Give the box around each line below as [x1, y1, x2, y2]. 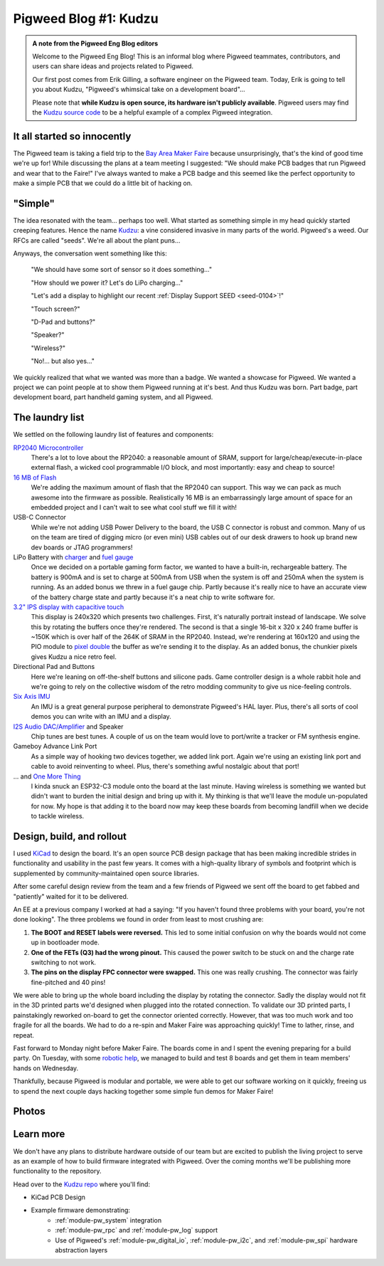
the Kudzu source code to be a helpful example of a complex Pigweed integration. [32, 107, 273, 117]
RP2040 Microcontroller [13, 443, 84, 452]
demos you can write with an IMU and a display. [31, 712, 172, 721]
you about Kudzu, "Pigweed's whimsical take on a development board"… [32, 85, 245, 94]
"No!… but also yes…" [31, 357, 95, 366]
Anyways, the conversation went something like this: [13, 249, 167, 258]
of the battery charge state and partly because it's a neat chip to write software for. [31, 593, 275, 601]
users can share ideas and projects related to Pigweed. [32, 62, 194, 70]
